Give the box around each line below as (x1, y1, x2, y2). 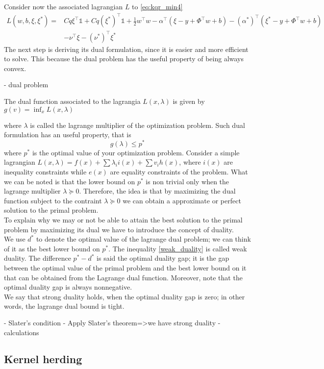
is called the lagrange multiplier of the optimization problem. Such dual (30, 120, 245, 130)
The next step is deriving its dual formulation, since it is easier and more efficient (4, 44, 249, 54)
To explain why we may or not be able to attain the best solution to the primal (4, 215, 243, 225)
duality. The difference (4, 253, 71, 263)
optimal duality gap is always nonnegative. (4, 282, 132, 292)
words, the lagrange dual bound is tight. (4, 301, 125, 311)
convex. (4, 63, 26, 73)
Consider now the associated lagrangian (4, 1, 123, 11)
